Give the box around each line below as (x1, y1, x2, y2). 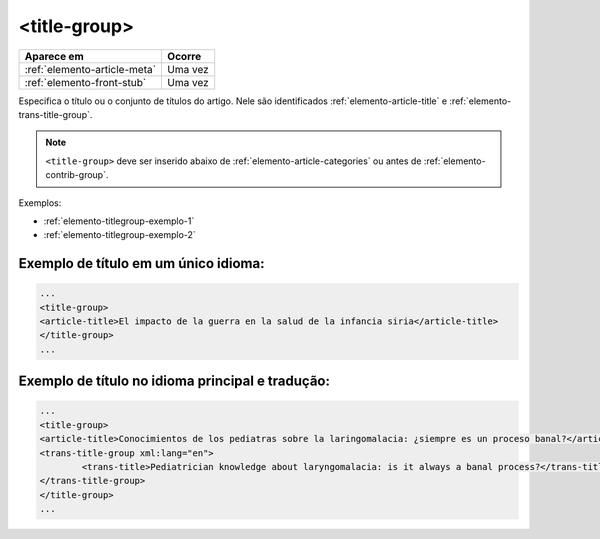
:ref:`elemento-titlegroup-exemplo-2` (43, 229, 197, 241)
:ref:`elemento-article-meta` (24, 62, 157, 76)
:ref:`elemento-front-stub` (24, 75, 147, 89)
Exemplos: (18, 196, 62, 209)
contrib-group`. (45, 169, 109, 181)
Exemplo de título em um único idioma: (18, 255, 265, 272)
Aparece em (24, 49, 84, 63)
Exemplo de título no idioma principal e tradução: (18, 373, 330, 390)
